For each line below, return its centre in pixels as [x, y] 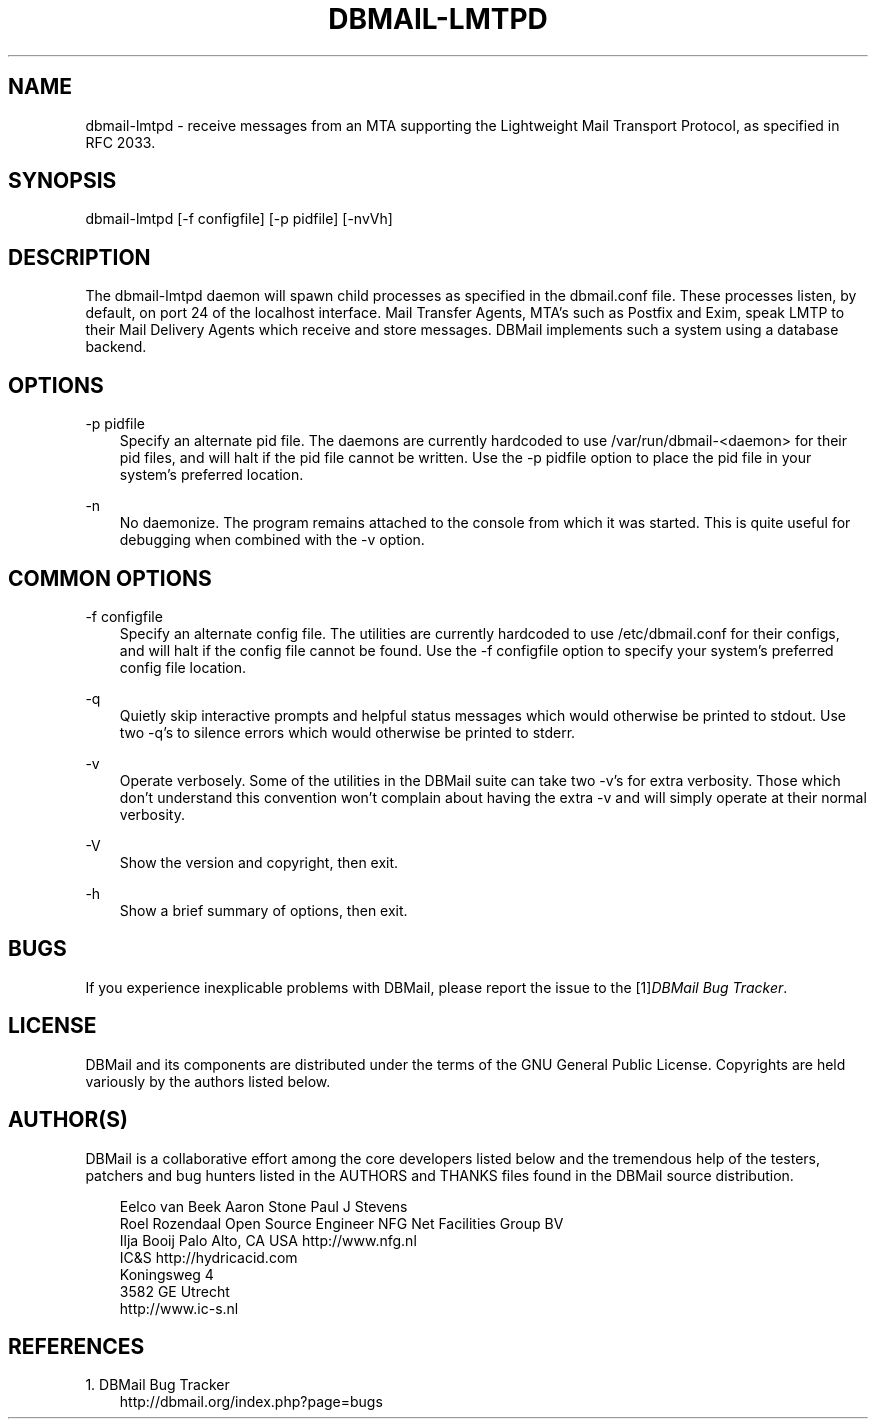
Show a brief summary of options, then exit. [263, 910]
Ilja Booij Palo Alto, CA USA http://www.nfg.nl [268, 1240]
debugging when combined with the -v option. [272, 540]
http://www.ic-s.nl [179, 1308]
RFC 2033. [120, 142]
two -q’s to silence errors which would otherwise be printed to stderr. [347, 732]
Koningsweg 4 [166, 1274]
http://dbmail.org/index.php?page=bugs [251, 1402]
